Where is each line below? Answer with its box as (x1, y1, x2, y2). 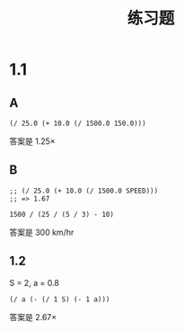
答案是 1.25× (9, 136, 56, 147)
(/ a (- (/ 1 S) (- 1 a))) (9, 294, 110, 304)
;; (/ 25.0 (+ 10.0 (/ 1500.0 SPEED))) (9, 186, 159, 195)
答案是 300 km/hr (9, 227, 74, 237)
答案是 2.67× (9, 311, 57, 322)
